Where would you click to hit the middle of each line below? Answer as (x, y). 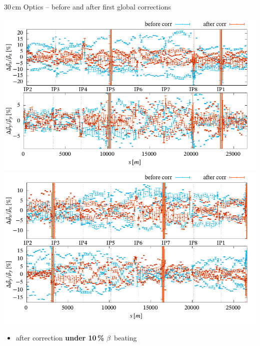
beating (125, 338)
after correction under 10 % (60, 338)
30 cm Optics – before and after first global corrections (87, 7)
